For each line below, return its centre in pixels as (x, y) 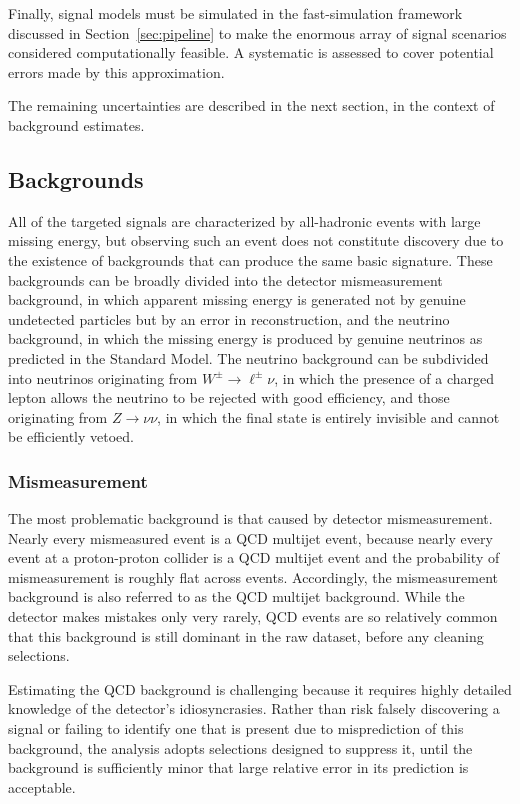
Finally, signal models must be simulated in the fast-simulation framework (235, 13)
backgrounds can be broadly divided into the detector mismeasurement (225, 279)
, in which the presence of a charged (384, 377)
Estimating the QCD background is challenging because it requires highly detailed (260, 688)
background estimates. (76, 124)
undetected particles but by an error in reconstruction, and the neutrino (229, 318)
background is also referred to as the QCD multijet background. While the (236, 596)
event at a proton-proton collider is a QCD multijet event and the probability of (254, 557)
